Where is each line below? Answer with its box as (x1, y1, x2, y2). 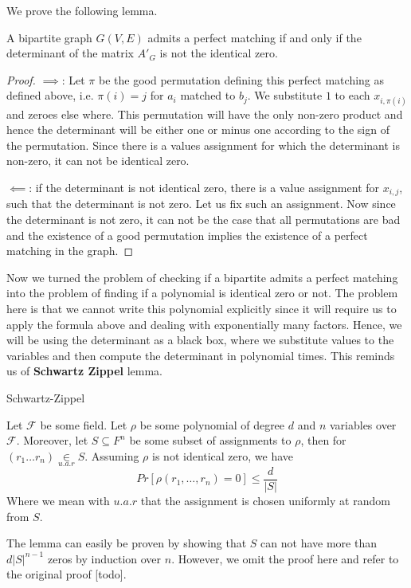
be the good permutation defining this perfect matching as (98, 71, 385, 88)
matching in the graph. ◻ (6, 242, 134, 259)
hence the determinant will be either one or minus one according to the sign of (6, 121, 389, 138)
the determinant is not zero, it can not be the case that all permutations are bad (6, 210, 401, 227)
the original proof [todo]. (6, 566, 127, 582)
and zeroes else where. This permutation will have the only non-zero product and (6, 105, 403, 122)
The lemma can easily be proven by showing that (6, 535, 247, 551)
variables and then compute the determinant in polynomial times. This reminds (6, 347, 395, 363)
